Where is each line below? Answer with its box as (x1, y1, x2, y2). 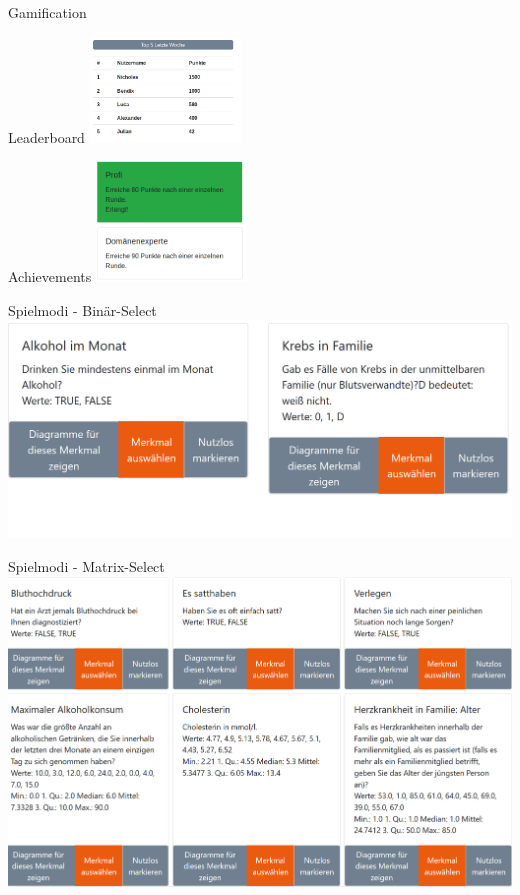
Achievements (8, 266, 92, 287)
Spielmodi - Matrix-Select (8, 556, 165, 577)
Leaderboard (8, 126, 85, 147)
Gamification (8, 2, 87, 22)
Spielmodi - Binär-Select (8, 299, 157, 320)
